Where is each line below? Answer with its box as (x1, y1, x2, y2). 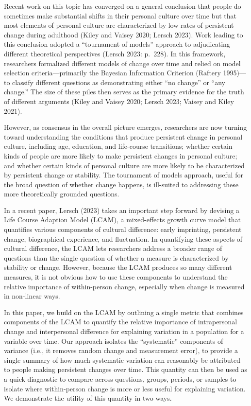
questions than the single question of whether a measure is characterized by (4, 252, 229, 263)
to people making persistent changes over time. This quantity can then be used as (4, 364, 248, 374)
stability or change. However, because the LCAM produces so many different (4, 262, 232, 272)
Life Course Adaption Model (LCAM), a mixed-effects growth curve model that (4, 214, 241, 225)
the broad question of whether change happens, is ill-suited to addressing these (4, 179, 238, 189)
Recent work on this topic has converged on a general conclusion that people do (4, 1, 241, 11)
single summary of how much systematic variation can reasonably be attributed (4, 354, 241, 365)
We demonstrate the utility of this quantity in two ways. (4, 393, 172, 403)
